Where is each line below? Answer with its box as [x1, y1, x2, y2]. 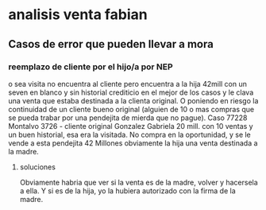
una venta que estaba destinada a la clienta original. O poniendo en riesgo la [8, 95, 259, 105]
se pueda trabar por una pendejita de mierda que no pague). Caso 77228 [8, 113, 248, 122]
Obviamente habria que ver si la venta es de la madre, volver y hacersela [19, 177, 258, 187]
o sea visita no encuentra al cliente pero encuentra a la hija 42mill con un [8, 79, 248, 88]
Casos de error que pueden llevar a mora [8, 37, 214, 51]
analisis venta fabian [8, 6, 148, 24]
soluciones [19, 161, 56, 172]
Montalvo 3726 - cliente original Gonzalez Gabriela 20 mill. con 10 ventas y [8, 121, 253, 130]
